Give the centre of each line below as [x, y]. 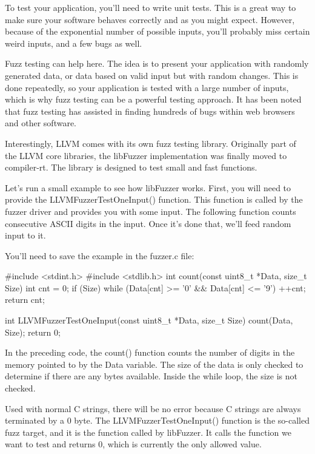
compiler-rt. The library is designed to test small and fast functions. [131, 167]
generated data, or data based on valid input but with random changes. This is [152, 75]
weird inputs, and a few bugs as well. [74, 43]
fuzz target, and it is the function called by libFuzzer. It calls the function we [148, 432]
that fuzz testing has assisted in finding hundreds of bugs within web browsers [150, 111]
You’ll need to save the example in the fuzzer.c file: [100, 255]
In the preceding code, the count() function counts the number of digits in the [150, 352]
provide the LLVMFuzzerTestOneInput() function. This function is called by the [154, 199]
